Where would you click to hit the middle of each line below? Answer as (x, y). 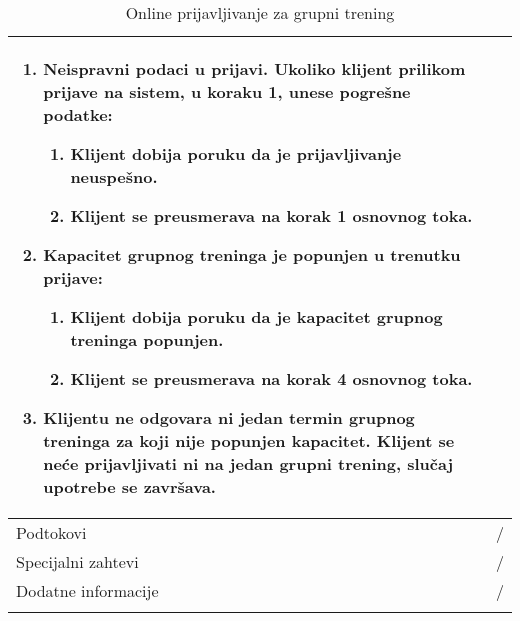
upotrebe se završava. (129, 486)
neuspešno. (114, 176)
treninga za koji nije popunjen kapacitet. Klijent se (249, 440)
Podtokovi (51, 532)
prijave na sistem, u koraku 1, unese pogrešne (227, 91)
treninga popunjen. (147, 339)
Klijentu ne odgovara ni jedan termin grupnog (229, 417)
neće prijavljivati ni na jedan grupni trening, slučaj (248, 463)
